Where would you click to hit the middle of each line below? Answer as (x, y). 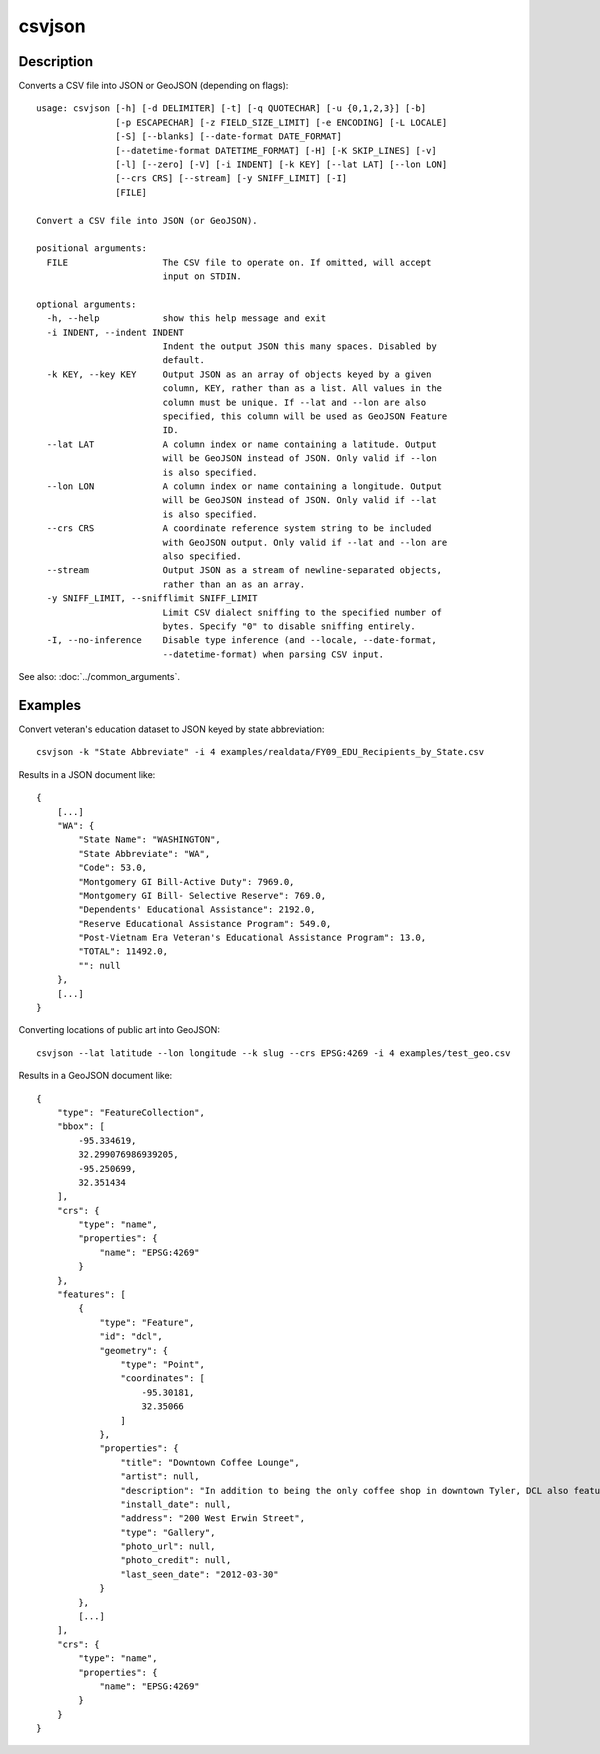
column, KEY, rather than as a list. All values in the (302, 388)
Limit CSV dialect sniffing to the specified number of (302, 612)
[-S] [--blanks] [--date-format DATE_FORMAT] (228, 136)
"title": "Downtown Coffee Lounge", (210, 1462)
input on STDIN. (202, 276)
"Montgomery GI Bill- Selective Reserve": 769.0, (202, 895)
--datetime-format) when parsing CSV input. (273, 654)
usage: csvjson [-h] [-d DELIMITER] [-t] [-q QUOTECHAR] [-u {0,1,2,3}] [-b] (231, 108)
